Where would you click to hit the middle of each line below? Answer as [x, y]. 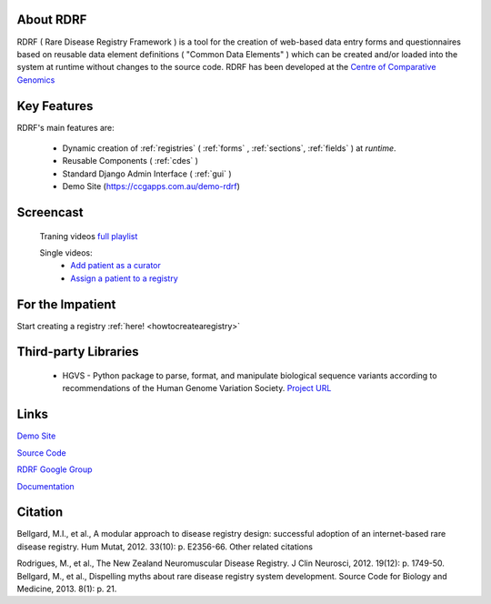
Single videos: [66, 252]
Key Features [55, 106]
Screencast [50, 212]
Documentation [45, 486]
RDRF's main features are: [66, 127]
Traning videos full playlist [89, 236]
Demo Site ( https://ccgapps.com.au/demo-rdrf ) [151, 186]
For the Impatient [66, 304]
